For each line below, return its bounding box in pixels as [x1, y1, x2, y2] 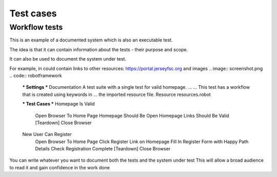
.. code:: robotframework [9, 72, 63, 78]
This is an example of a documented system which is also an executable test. [9, 37, 173, 43]
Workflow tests [9, 23, 63, 32]
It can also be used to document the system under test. [9, 56, 127, 62]
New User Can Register [22, 131, 72, 137]
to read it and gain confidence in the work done [9, 164, 110, 170]
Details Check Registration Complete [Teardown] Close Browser [35, 146, 171, 152]
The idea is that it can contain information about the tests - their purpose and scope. [9, 46, 188, 52]
